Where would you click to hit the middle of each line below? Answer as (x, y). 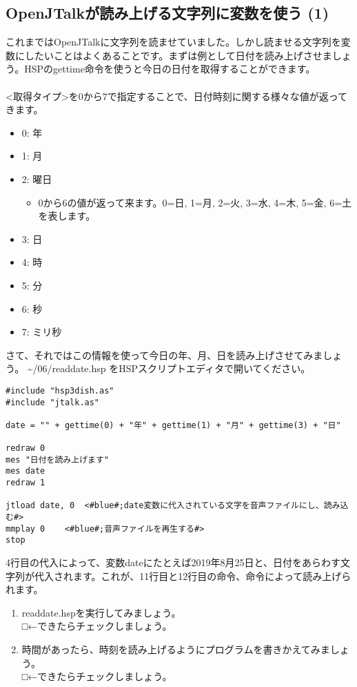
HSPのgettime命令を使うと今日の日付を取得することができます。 (170, 69)
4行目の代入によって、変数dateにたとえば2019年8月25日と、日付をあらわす (173, 562)
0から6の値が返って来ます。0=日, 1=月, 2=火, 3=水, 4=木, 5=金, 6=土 (195, 202)
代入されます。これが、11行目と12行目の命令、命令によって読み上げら (193, 575)
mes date (25, 471)
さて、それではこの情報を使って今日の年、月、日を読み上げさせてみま (164, 355)
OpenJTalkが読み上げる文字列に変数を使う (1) (167, 13)
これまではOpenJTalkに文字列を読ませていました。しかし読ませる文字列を (173, 42)
